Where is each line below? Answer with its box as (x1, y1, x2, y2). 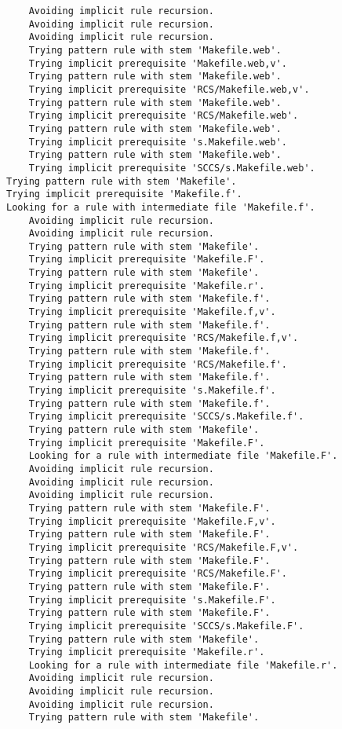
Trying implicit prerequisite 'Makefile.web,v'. (28, 57, 287, 69)
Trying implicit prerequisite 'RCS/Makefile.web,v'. (28, 83, 310, 95)
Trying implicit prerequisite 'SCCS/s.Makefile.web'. (28, 162, 315, 174)
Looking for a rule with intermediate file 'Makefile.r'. (28, 659, 338, 671)
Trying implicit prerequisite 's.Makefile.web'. (28, 136, 287, 148)
